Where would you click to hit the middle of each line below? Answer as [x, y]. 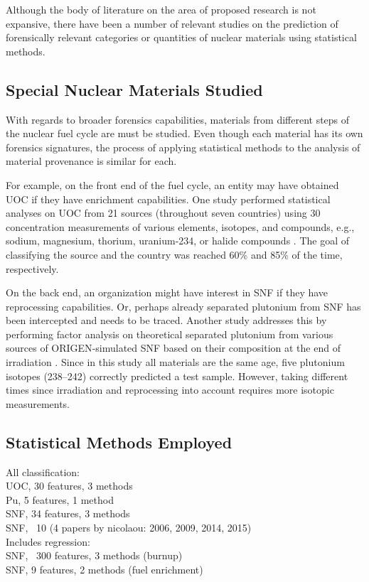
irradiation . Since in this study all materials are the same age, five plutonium [175, 362]
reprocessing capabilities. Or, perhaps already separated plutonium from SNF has [183, 306]
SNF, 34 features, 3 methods [68, 513]
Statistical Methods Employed [119, 442]
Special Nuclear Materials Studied [134, 89]
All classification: [43, 471]
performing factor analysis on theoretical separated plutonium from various [170, 334]
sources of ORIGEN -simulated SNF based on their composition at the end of [173, 348]
